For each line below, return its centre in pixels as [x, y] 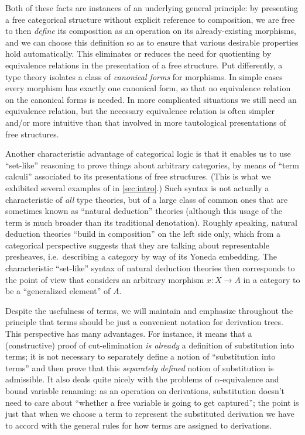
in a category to [272, 279]
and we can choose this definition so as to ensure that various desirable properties [152, 42]
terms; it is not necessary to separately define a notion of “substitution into [140, 356]
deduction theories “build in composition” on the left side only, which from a [143, 234]
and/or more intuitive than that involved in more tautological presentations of [146, 122]
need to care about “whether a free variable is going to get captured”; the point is [152, 402]
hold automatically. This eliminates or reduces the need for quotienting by [138, 53]
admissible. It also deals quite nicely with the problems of [109, 379]
